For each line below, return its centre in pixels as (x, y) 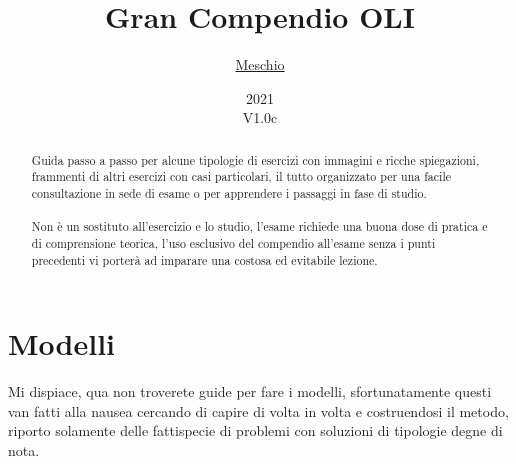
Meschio (260, 64)
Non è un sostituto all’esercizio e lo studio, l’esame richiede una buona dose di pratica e (259, 226)
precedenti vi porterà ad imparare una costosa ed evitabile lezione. (204, 259)
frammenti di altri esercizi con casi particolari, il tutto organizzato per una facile (241, 176)
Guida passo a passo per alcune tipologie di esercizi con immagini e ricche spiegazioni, (255, 159)
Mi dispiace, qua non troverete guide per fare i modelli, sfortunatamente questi (250, 391)
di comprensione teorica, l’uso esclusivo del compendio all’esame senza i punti (233, 242)
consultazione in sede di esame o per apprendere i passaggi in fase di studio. (229, 193)
